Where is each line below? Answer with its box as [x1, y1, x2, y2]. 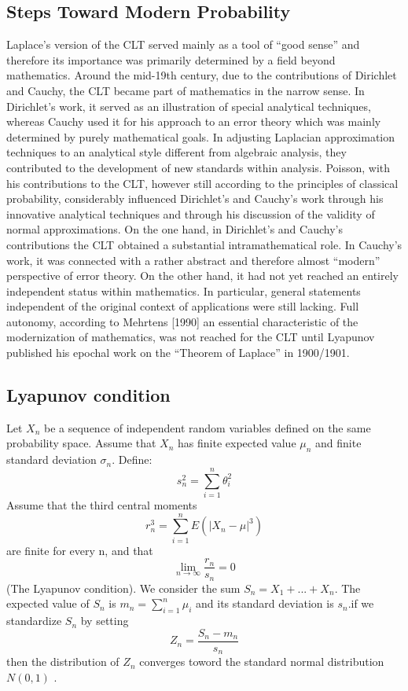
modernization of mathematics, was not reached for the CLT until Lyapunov [6, 329, 375, 345]
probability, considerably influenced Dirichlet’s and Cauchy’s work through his [6, 190, 384, 207]
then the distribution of [6, 653, 119, 670]
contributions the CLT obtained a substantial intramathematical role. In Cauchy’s [6, 236, 402, 252]
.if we [347, 595, 374, 612]
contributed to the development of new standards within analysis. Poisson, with [6, 159, 391, 175]
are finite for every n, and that [6, 542, 153, 558]
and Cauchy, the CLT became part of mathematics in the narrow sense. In [6, 82, 365, 98]
